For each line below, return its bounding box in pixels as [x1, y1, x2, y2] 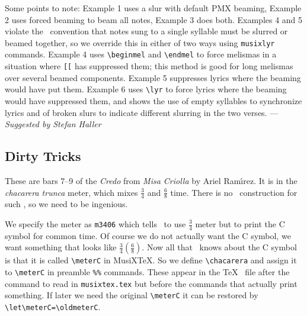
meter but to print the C [195, 218, 285, 230]
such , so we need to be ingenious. [5, 198, 128, 210]
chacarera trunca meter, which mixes [5, 186, 138, 198]
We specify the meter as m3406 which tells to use [5, 218, 186, 230]
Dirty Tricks [5, 147, 81, 165]
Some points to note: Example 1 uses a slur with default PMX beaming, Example [5, 2, 302, 14]
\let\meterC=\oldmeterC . [5, 301, 101, 313]
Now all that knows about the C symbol [146, 241, 297, 253]
